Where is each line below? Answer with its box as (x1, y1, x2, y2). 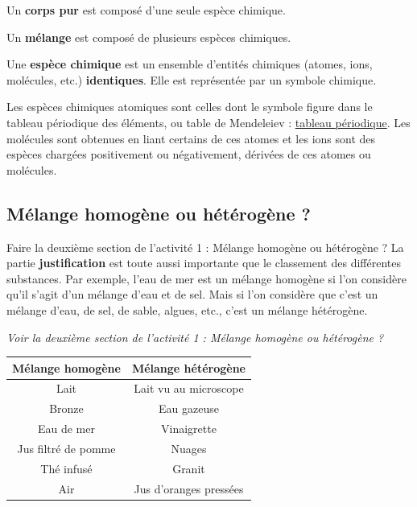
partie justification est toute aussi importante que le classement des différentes (6, 254, 401, 271)
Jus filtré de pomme (17, 439, 116, 456)
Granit (172, 460, 205, 476)
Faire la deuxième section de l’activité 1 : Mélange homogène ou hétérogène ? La (6, 238, 404, 255)
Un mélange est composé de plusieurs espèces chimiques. (6, 28, 291, 45)
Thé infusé (40, 460, 93, 476)
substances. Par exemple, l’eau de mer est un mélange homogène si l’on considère (6, 270, 407, 286)
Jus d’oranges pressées (134, 480, 244, 497)
